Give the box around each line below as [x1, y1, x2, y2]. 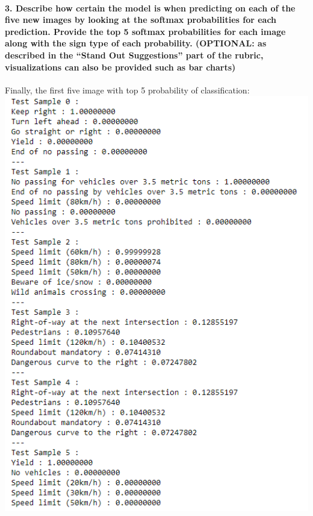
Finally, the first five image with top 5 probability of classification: [5, 83, 250, 96]
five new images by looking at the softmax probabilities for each [5, 13, 277, 26]
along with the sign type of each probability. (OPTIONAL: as [5, 37, 267, 49]
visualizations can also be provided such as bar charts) [5, 60, 236, 73]
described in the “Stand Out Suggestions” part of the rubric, [5, 48, 264, 61]
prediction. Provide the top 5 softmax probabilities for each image [5, 25, 286, 37]
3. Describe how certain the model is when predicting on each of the [5, 1, 296, 14]
